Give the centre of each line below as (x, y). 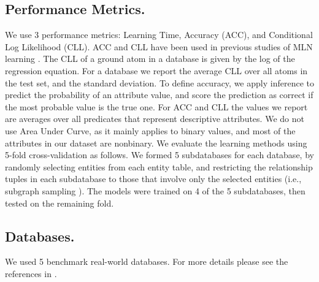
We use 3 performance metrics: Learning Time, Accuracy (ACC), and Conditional (159, 35)
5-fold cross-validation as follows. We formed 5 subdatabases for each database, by (159, 155)
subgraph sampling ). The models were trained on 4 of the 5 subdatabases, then (155, 190)
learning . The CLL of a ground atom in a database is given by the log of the (150, 59)
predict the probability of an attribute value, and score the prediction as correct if (159, 95)
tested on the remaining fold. (60, 203)
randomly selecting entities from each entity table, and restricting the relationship (159, 166)
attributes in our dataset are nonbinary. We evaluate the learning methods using (156, 143)
